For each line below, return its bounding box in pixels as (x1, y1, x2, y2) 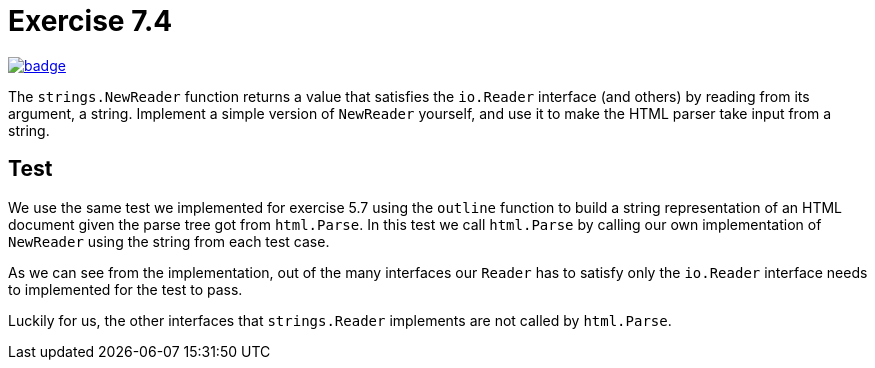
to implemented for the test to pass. (8, 280, 243, 298)
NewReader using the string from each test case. (8, 232, 330, 250)
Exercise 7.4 (8, 4, 173, 38)
